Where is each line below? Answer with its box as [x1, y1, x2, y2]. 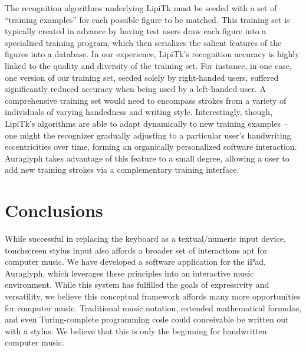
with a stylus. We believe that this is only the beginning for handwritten [5, 324, 267, 337]
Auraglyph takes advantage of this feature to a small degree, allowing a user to [5, 152, 289, 164]
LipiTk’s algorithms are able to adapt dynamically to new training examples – [5, 117, 288, 129]
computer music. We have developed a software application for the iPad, [5, 255, 266, 268]
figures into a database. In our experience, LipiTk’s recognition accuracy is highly [5, 48, 300, 60]
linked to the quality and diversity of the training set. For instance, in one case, [5, 59, 292, 71]
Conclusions [5, 198, 103, 222]
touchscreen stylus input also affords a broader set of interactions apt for [5, 244, 268, 256]
